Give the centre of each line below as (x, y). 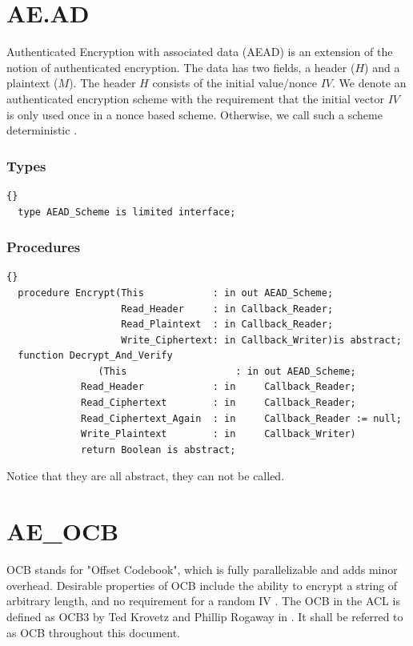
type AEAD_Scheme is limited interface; (127, 212)
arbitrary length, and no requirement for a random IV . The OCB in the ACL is (203, 601)
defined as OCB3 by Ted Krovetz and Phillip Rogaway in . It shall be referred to (205, 616)
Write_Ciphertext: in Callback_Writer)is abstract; (261, 340)
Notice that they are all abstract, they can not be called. (146, 476)
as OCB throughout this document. (94, 632)
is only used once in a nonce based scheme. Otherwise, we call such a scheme (194, 114)
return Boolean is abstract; (158, 449)
